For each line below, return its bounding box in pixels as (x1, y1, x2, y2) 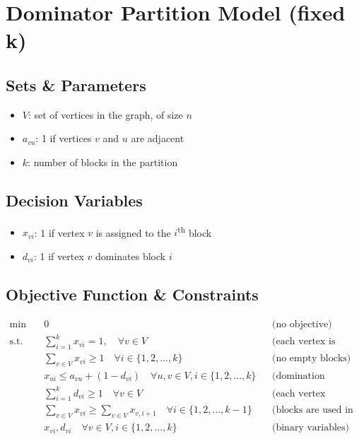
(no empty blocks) (271, 353, 351, 364)
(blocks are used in (271, 405, 353, 416)
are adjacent (131, 131, 184, 146)
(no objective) (271, 319, 332, 329)
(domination (271, 371, 325, 381)
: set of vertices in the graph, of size (28, 107, 183, 122)
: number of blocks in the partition (28, 154, 178, 169)
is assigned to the (95, 225, 171, 240)
